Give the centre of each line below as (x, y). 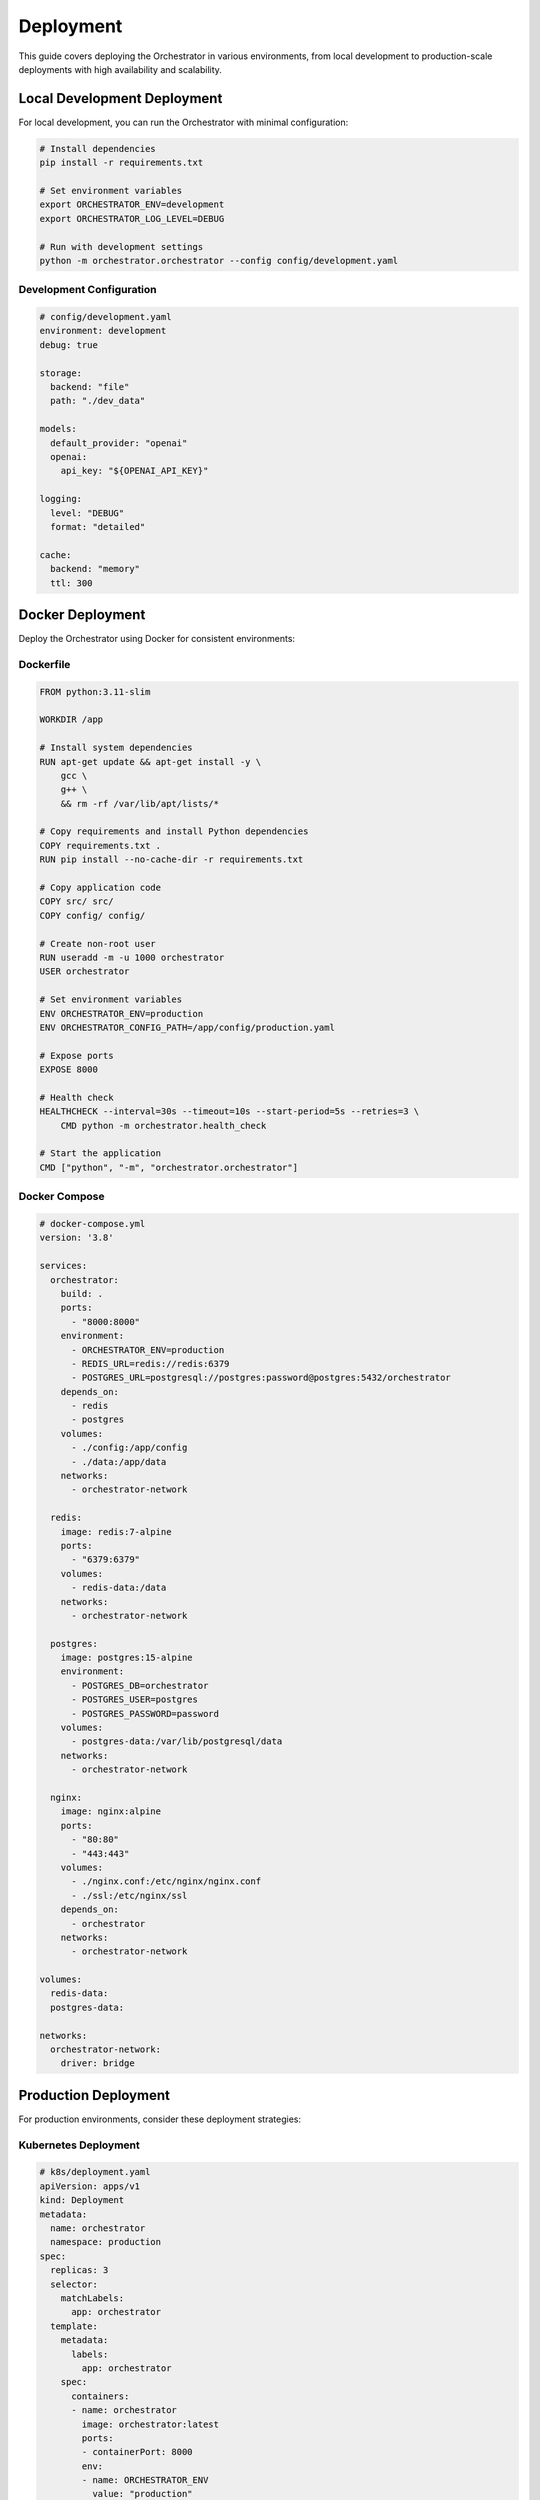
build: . (82, 1293)
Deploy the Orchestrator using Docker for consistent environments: (156, 639)
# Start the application (100, 1153)
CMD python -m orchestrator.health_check (163, 1125)
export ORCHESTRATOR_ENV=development (132, 204)
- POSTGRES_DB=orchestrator (140, 1685)
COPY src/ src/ (76, 901)
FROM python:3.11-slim (95, 691)
